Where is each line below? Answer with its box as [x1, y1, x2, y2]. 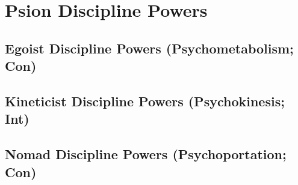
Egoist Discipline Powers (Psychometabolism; [5, 38, 294, 57]
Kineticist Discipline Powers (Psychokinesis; [5, 91, 285, 110]
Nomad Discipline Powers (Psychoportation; [5, 145, 287, 163]
